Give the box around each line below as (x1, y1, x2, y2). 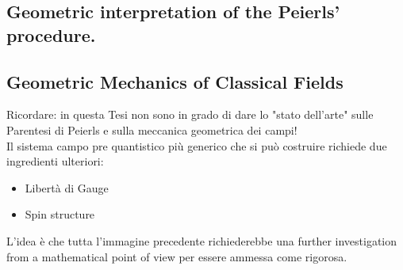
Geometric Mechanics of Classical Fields (6, 69, 344, 93)
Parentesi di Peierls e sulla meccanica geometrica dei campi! (6, 121, 297, 138)
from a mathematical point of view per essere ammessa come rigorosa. (6, 248, 347, 264)
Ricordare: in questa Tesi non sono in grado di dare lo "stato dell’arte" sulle (6, 106, 374, 123)
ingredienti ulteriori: (6, 153, 104, 169)
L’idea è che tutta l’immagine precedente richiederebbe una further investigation (6, 232, 397, 249)
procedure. (6, 22, 96, 47)
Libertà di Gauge (25, 179, 109, 196)
